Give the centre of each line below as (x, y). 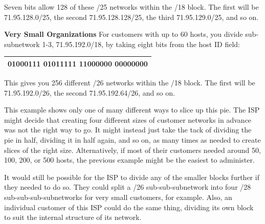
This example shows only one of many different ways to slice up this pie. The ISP (132, 110)
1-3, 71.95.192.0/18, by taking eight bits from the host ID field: (141, 44)
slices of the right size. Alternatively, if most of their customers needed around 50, (132, 150)
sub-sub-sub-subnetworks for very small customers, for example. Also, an (118, 197)
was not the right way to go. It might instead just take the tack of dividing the (128, 130)
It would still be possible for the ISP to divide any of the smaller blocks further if (132, 177)
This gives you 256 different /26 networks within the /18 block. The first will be (130, 82)
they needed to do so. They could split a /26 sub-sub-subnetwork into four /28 (128, 187)
